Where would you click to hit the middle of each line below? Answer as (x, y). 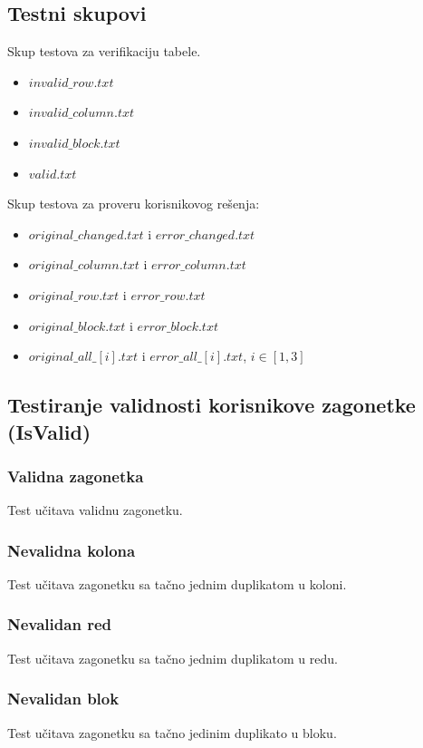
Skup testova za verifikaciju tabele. (104, 51)
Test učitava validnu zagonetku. (95, 510)
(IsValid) (49, 431)
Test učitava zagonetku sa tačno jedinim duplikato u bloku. (172, 732)
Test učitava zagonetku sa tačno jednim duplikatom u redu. (173, 658)
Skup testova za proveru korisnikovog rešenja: (134, 204)
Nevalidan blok (63, 699)
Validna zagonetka (76, 476)
